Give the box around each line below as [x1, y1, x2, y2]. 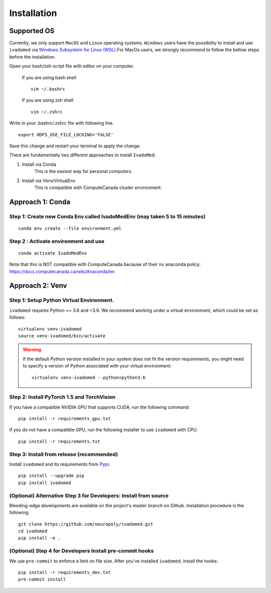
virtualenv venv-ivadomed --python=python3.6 [32, 374, 146, 380]
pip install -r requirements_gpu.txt [18, 416, 111, 422]
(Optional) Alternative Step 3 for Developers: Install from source [9, 492, 169, 499]
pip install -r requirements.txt [18, 439, 100, 444]
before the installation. [9, 54, 56, 60]
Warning [23, 346, 41, 353]
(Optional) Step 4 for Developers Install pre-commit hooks [9, 547, 154, 554]
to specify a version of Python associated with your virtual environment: [23, 363, 172, 369]
